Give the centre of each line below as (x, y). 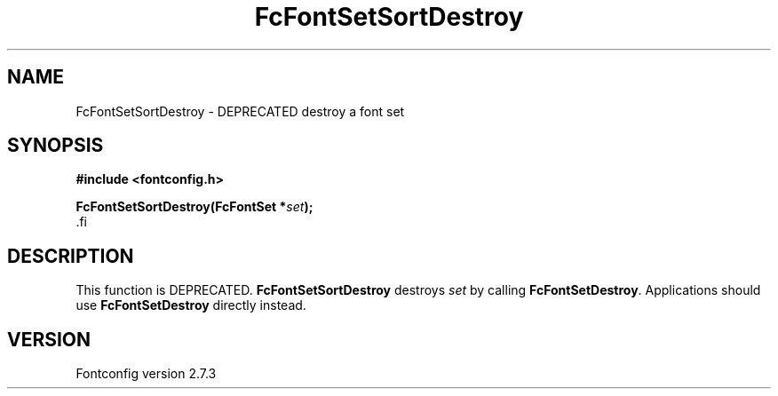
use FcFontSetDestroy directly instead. (191, 305)
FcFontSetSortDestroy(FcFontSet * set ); (194, 207)
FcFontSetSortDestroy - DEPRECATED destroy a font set (240, 111)
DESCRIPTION (71, 256)
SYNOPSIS (56, 146)
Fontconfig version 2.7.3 (146, 374)
